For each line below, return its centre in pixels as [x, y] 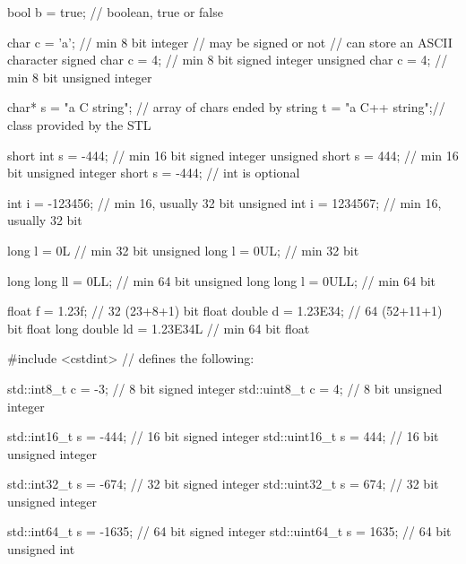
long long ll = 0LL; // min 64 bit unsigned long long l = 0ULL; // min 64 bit [222, 280]
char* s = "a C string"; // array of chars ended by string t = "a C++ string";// [226, 107]
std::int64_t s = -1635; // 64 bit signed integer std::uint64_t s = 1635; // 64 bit [229, 531]
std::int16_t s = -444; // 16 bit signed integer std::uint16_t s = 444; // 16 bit [223, 436]
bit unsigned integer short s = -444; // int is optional [154, 173]
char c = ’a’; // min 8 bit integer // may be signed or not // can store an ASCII [230, 42]
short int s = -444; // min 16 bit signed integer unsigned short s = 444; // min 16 [233, 155]
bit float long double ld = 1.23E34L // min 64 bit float [159, 328]
